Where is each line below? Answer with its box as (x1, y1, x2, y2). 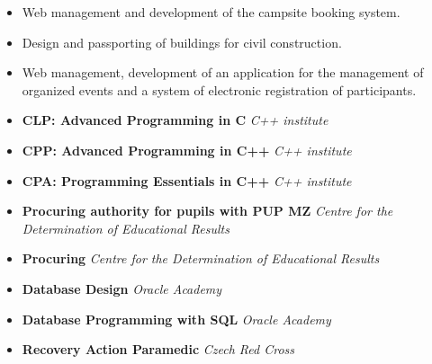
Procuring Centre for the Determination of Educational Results (22, 249, 380, 268)
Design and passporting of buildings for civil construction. (22, 32, 342, 51)
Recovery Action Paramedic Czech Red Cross (22, 340, 295, 359)
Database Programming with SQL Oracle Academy (22, 309, 331, 328)
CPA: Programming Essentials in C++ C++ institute (22, 171, 352, 190)
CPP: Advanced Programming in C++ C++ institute (22, 140, 352, 159)
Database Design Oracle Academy (22, 279, 222, 297)
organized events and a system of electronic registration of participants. (22, 80, 417, 99)
